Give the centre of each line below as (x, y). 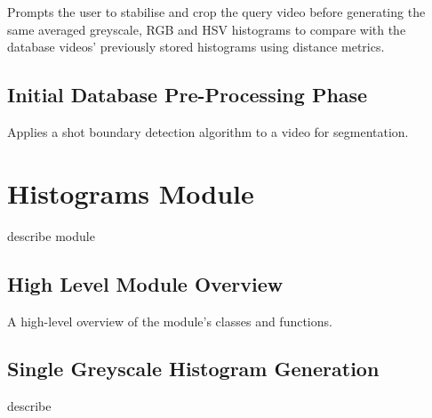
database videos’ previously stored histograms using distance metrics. (196, 47)
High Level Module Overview (145, 283)
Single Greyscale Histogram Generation (193, 369)
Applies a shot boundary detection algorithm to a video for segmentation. (208, 131)
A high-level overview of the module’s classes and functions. (170, 321)
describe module (51, 235)
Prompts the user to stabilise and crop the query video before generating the (216, 12)
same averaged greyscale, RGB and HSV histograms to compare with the (207, 29)
